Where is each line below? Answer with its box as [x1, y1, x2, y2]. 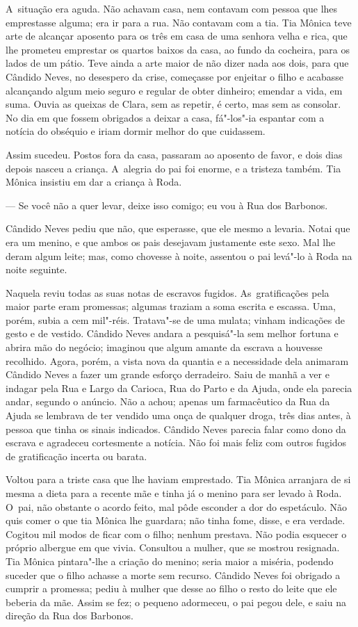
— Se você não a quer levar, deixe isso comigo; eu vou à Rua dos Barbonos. [6, 197, 328, 212]
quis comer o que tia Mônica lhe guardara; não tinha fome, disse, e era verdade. [6, 513, 345, 528]
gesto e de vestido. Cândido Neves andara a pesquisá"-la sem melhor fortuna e [6, 326, 339, 341]
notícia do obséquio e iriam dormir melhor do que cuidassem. [6, 124, 266, 138]
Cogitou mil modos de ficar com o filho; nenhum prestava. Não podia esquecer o [6, 526, 347, 541]
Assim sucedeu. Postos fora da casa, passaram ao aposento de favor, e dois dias [6, 147, 343, 161]
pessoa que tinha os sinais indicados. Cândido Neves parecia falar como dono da [6, 421, 346, 436]
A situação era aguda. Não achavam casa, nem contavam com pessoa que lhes [6, 1, 338, 15]
